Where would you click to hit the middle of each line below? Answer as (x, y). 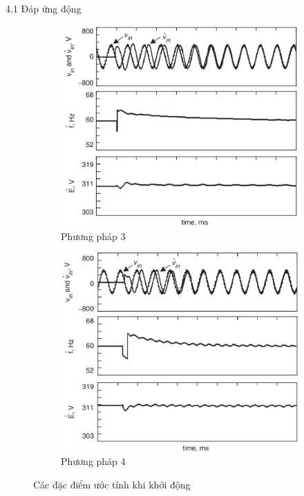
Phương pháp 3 (93, 236)
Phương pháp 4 (93, 461)
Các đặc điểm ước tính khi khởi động (112, 485)
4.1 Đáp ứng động (44, 8)
